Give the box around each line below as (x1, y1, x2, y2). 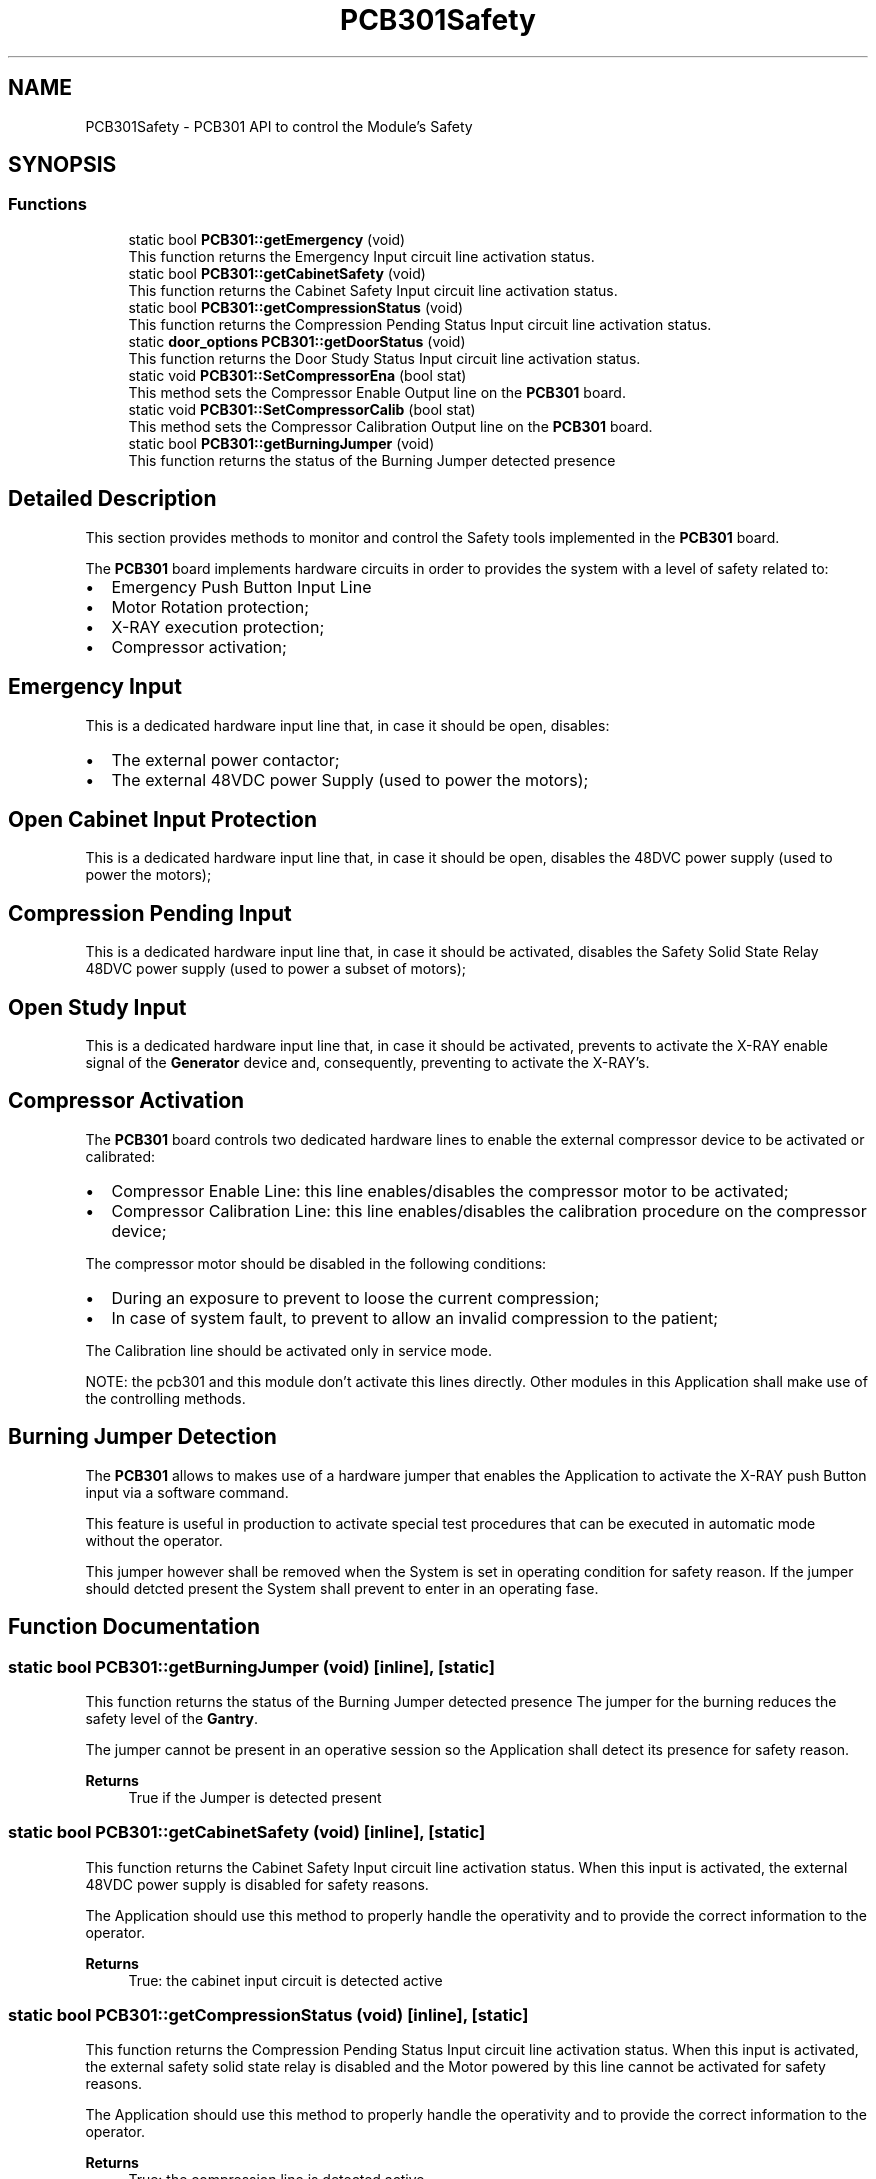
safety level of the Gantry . (85, 1709, 258, 1727)
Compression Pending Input (8, 900, 292, 926)
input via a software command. (85, 1483, 289, 1501)
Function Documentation (8, 1614, 260, 1640)
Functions (8, 194, 87, 215)
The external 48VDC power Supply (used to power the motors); (111, 769, 589, 790)
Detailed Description (8, 486, 217, 512)
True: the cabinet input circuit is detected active (128, 1971, 443, 1989)
